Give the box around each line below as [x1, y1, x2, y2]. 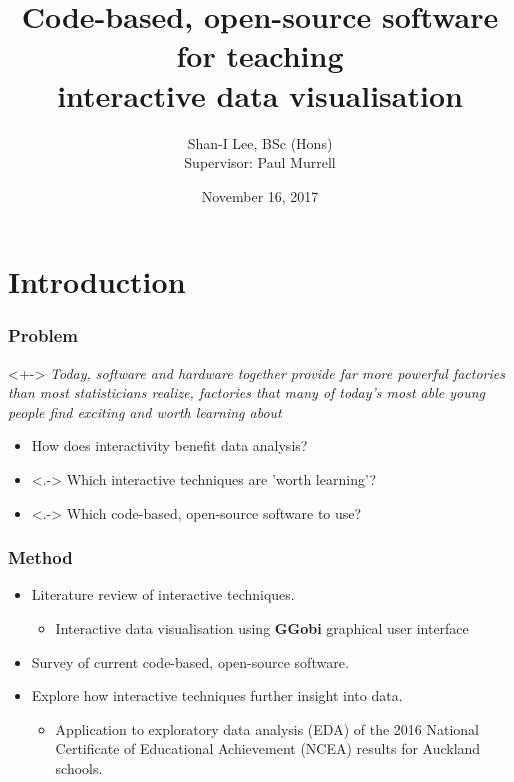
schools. [55, 758, 103, 779]
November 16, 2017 [201, 185, 319, 206]
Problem [8, 323, 78, 348]
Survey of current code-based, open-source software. [31, 651, 349, 672]
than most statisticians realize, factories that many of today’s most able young [8, 382, 485, 403]
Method [8, 545, 73, 570]
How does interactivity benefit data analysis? [31, 435, 308, 456]
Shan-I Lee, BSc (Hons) [187, 132, 333, 153]
